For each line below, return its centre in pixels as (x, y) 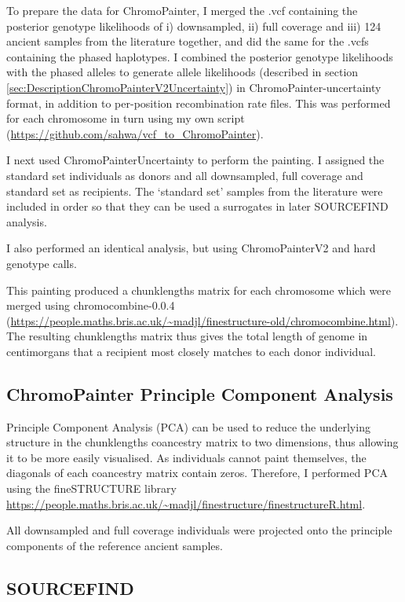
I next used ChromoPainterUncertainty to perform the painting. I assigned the (195, 160)
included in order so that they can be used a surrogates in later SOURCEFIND (197, 206)
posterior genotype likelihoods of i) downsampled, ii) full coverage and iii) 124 (194, 26)
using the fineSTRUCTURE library (91, 488)
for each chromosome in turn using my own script (126, 118)
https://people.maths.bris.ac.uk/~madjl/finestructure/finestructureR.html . (186, 503)
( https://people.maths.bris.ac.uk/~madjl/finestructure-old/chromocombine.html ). (202, 320)
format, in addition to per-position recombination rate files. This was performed (199, 103)
